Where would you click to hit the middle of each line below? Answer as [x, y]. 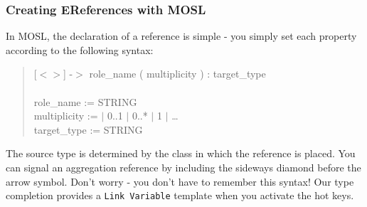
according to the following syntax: [80, 49]
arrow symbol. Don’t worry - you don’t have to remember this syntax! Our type [180, 181]
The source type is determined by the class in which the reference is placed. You [181, 153]
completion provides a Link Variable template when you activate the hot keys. [180, 195]
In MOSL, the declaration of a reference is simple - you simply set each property [181, 36]
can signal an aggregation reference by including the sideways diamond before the [183, 167]
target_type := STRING [88, 129]
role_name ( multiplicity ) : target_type [177, 74]
